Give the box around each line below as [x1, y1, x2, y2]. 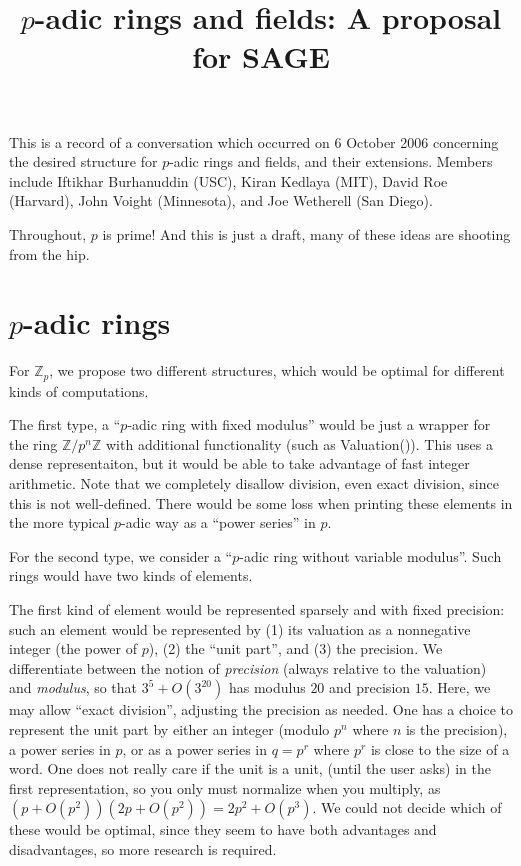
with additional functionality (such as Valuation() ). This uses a [106, 433, 493, 454]
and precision [329, 677, 411, 698]
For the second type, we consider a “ [9, 545, 233, 566]
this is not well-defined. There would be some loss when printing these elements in [9, 492, 513, 513]
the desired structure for [9, 151, 158, 172]
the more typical [9, 512, 110, 533]
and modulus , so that [9, 677, 138, 698]
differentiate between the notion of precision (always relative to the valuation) [9, 657, 487, 678]
